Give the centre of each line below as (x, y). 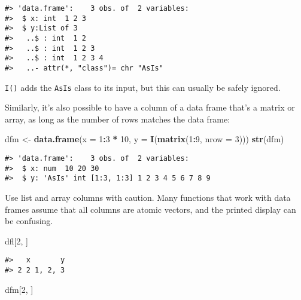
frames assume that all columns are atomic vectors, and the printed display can (150, 209)
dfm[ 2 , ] (19, 289)
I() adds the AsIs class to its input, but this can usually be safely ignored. (143, 87)
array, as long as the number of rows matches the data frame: (118, 119)
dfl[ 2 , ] (16, 241)
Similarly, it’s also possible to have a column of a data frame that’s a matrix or (150, 107)
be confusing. (29, 221)
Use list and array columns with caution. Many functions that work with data (148, 197)
